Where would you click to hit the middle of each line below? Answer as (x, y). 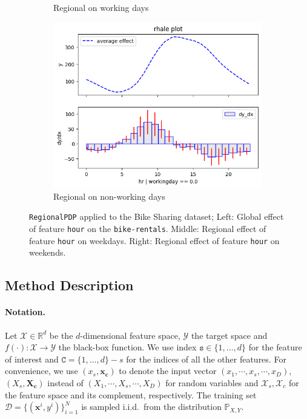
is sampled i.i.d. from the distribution (151, 407)
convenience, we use (41, 371)
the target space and (229, 335)
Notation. (25, 312)
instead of (65, 382)
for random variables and (212, 382)
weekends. (48, 252)
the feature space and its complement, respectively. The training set (131, 394)
